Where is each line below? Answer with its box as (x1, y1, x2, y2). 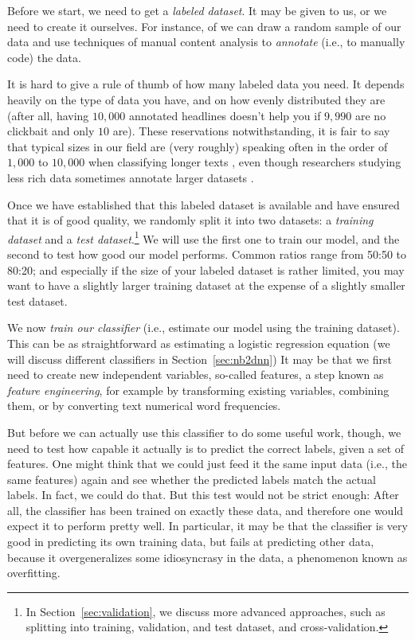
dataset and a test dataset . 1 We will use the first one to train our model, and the (7, 228, 400, 247)
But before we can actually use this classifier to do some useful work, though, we (7, 423, 401, 440)
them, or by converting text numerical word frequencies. (7, 397, 281, 414)
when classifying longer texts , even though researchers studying (88, 154, 401, 170)
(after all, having (7, 107, 89, 123)
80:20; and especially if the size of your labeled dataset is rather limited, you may (7, 261, 405, 278)
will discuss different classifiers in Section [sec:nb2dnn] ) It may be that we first (7, 350, 392, 367)
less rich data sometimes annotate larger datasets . (7, 169, 254, 185)
